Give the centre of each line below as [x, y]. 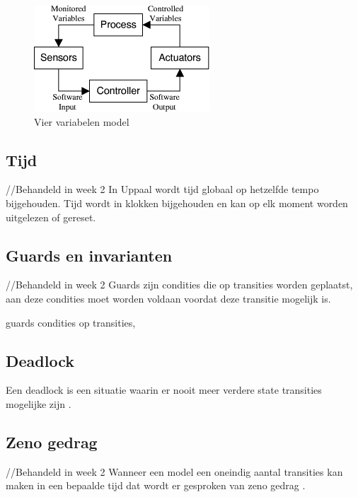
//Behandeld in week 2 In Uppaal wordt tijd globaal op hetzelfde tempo [162, 189]
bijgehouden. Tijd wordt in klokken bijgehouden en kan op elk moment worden [177, 203]
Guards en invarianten [89, 255]
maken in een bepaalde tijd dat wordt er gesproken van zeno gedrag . [156, 485]
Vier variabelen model [82, 121]
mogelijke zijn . [39, 403]
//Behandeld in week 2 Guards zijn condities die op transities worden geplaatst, [179, 285]
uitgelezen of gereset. [51, 217]
